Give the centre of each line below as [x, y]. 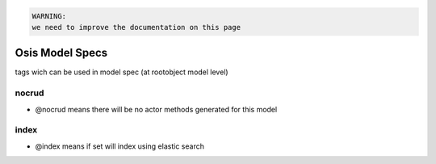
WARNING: [49, 16]
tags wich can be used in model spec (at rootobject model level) [122, 72]
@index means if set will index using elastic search [120, 146]
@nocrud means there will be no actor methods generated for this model [156, 109]
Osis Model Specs [61, 53]
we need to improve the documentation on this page [136, 27]
